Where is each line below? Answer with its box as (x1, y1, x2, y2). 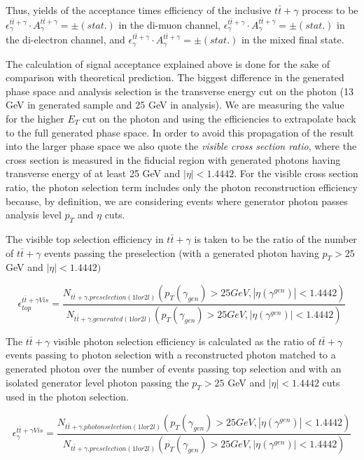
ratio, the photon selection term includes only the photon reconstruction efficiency (6, 179, 358, 194)
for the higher (6, 111, 64, 125)
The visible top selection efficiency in (6, 231, 164, 246)
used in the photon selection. (6, 389, 129, 404)
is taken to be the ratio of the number (194, 231, 357, 246)
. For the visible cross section (234, 166, 358, 181)
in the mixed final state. (241, 32, 344, 47)
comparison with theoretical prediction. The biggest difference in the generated (6, 70, 344, 85)
